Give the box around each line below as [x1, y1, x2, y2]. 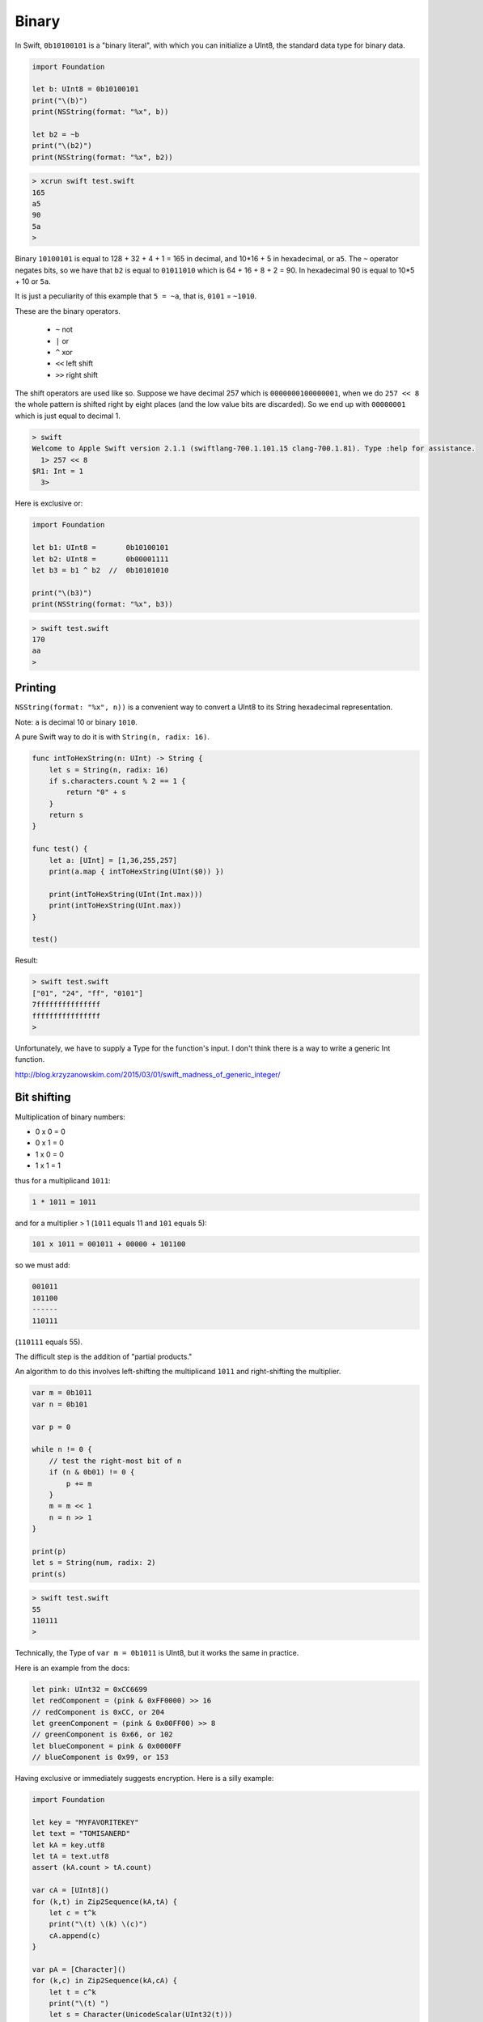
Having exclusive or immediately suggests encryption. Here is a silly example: [15, 1774, 274, 1783]
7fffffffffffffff [32, 1000, 101, 1009]
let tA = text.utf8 [32, 1852, 109, 1860]
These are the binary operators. [15, 306, 121, 315]
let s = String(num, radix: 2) [32, 1558, 157, 1567]
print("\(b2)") [32, 142, 92, 150]
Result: [15, 955, 38, 966]
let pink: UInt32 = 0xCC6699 [32, 1685, 148, 1694]
